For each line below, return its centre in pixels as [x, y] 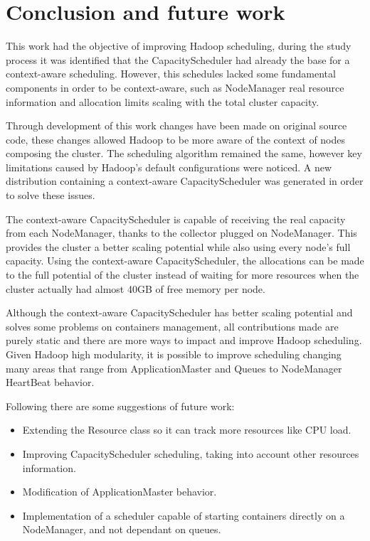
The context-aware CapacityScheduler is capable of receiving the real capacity [176, 219]
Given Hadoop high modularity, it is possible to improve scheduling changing [174, 354]
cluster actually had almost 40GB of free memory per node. [136, 288]
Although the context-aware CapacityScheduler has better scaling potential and [179, 312]
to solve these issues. [51, 195]
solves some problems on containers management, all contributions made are [172, 326]
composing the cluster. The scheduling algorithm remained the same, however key [184, 153]
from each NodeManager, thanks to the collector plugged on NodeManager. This [181, 233]
